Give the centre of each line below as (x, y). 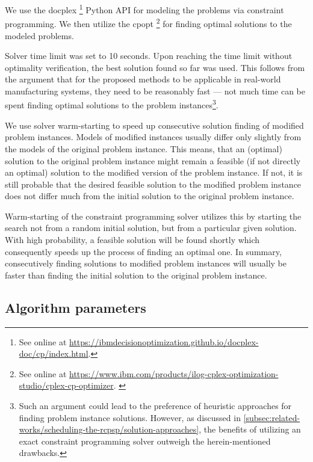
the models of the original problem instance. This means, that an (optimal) (144, 148)
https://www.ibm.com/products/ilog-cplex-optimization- (174, 373)
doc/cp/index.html (54, 353)
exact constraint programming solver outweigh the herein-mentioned (145, 441)
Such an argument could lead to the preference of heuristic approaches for (155, 406)
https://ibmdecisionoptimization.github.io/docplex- (164, 341)
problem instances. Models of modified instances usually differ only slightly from (153, 137)
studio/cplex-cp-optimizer (66, 385)
